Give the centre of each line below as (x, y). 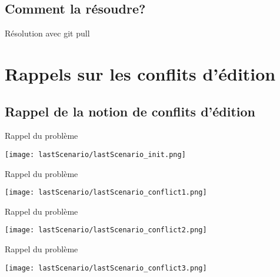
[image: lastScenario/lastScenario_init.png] (95, 154)
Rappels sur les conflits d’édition (140, 73)
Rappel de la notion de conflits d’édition (130, 111)
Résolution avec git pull (47, 33)
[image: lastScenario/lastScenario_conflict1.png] (106, 193)
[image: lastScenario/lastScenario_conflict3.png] (106, 268)
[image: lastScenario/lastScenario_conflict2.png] (106, 230)
